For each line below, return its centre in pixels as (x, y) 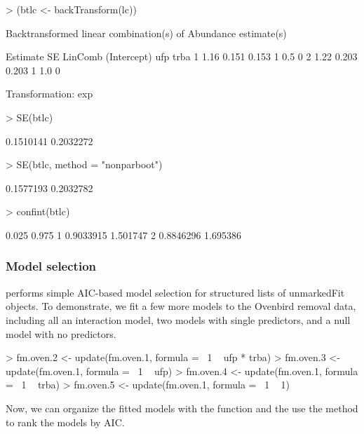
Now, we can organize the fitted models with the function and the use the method (182, 408)
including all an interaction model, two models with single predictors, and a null (178, 319)
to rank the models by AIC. (65, 422)
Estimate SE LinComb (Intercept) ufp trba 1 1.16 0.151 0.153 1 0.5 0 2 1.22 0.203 (182, 56)
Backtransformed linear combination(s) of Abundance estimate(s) (146, 33)
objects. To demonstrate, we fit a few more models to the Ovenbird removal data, (181, 306)
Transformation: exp (49, 94)
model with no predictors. (61, 333)
